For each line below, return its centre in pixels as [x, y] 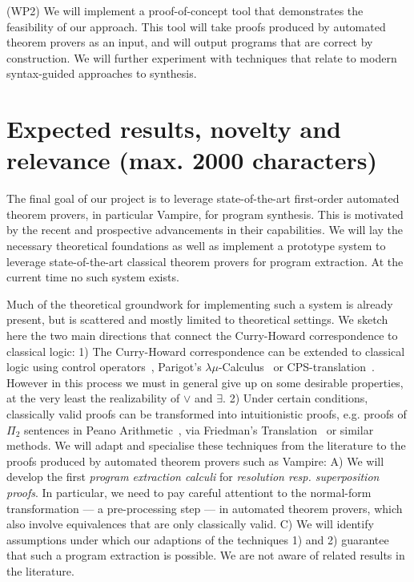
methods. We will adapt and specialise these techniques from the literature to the [206, 445]
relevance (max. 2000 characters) [192, 160]
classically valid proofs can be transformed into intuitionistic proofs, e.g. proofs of [207, 414]
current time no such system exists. [93, 277]
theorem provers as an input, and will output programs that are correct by [190, 42]
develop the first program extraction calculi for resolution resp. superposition [193, 477]
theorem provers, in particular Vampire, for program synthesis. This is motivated [205, 214]
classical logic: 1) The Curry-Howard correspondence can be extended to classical [206, 351]
